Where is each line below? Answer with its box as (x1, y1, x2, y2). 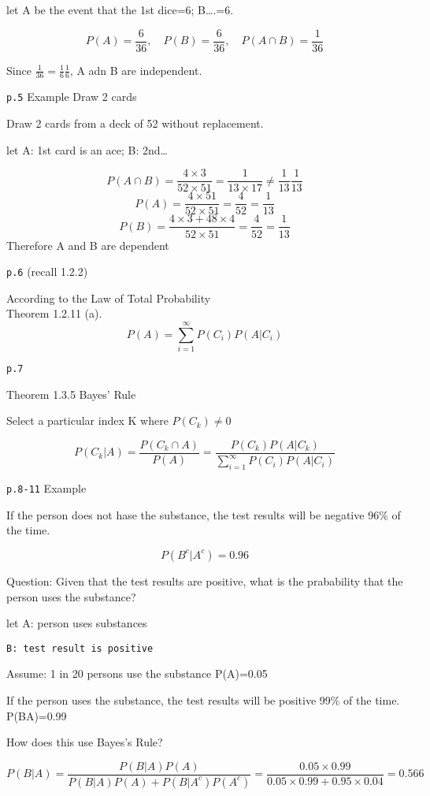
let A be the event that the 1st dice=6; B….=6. (6, 2, 234, 17)
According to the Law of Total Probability (6, 289, 211, 306)
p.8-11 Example (6, 480, 87, 497)
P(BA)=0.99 (6, 707, 67, 723)
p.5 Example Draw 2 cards (6, 88, 137, 105)
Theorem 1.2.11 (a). (6, 305, 102, 322)
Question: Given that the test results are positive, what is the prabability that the (6, 572, 403, 589)
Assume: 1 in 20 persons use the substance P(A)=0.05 (6, 665, 268, 682)
